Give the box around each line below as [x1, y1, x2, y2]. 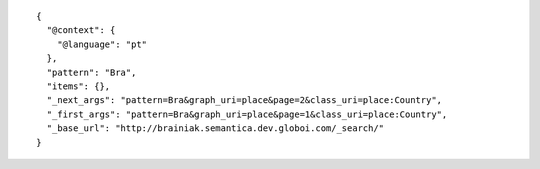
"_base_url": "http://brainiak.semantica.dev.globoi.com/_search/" [46, 123, 385, 134]
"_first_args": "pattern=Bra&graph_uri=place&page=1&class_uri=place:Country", [46, 108, 448, 120]
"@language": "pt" [56, 38, 148, 50]
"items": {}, [46, 80, 111, 92]
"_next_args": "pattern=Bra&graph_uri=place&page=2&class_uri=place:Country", [46, 95, 443, 106]
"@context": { [46, 25, 116, 36]
